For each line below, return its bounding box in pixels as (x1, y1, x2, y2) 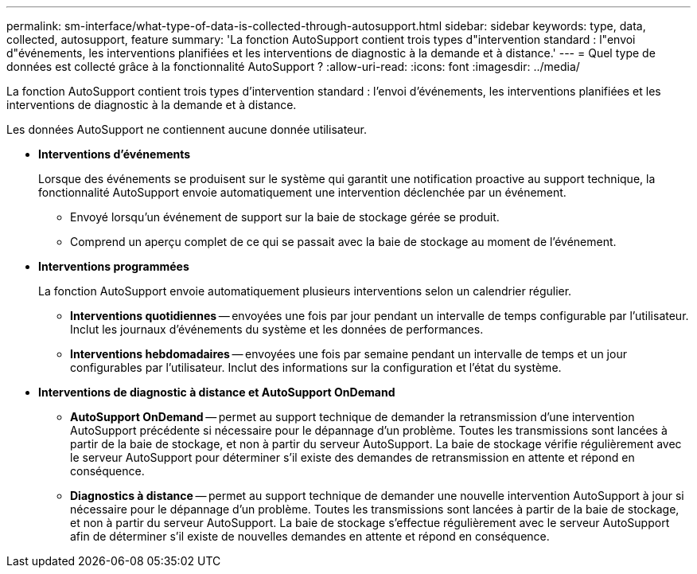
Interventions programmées (38, 260, 189, 273)
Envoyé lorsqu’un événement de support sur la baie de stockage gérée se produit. (70, 210, 500, 224)
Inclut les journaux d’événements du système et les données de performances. (70, 322, 484, 336)
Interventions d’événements (38, 147, 191, 161)
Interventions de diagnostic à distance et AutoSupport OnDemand (38, 385, 395, 399)
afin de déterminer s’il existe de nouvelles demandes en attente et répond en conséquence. (70, 529, 550, 543)
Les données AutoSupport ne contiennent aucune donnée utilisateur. (6, 123, 367, 136)
